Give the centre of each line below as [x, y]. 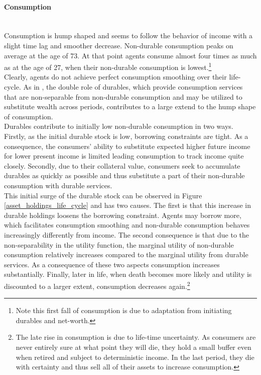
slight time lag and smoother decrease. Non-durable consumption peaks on [119, 45]
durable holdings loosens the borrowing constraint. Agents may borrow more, [123, 215]
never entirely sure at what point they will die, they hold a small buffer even [134, 347]
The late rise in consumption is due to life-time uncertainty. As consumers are [136, 337]
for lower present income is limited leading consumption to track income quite [124, 156]
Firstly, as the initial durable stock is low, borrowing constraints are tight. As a [126, 136]
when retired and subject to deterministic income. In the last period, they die [135, 357]
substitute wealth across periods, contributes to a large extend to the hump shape [130, 106]
